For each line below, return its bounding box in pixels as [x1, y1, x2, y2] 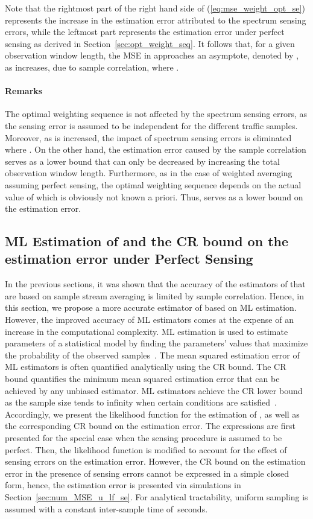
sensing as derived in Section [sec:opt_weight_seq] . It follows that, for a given [5, 37, 295, 49]
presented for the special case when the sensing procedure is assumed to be [5, 431, 282, 444]
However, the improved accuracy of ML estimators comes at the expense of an [5, 313, 294, 326]
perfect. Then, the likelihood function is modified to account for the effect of [5, 443, 287, 456]
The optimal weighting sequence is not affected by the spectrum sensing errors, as [5, 107, 308, 120]
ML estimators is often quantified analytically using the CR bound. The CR [5, 360, 286, 373]
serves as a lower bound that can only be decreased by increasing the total [5, 154, 280, 167]
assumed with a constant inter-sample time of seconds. [5, 502, 208, 515]
